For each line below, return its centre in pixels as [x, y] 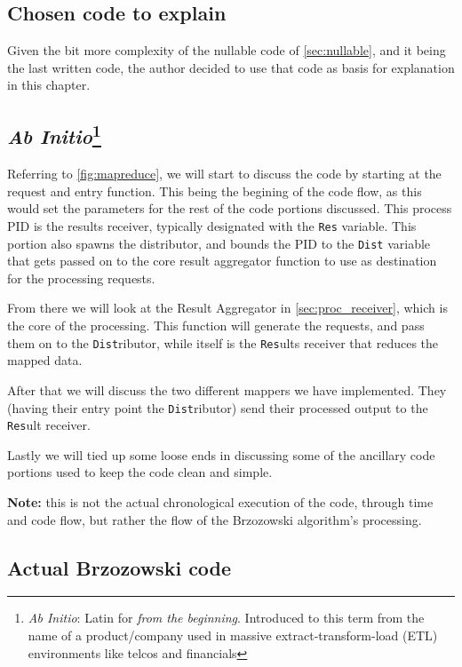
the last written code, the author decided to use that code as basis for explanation [231, 67]
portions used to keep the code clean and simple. [140, 472]
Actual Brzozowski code [119, 567]
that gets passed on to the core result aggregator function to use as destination [222, 261]
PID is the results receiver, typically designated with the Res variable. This [212, 225]
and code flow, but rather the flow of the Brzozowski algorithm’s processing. [215, 519]
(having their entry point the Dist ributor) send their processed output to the [218, 407]
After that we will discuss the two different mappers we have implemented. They [227, 389]
